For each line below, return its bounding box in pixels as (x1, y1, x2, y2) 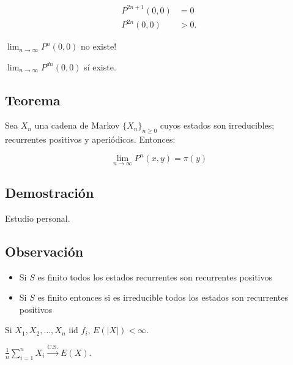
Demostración (5, 182, 94, 201)
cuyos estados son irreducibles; (160, 119, 275, 132)
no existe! (81, 40, 117, 53)
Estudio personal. (5, 211, 70, 224)
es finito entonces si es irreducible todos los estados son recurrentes (37, 291, 289, 304)
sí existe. (84, 60, 116, 73)
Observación (5, 241, 84, 260)
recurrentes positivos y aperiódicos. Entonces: (5, 133, 176, 146)
